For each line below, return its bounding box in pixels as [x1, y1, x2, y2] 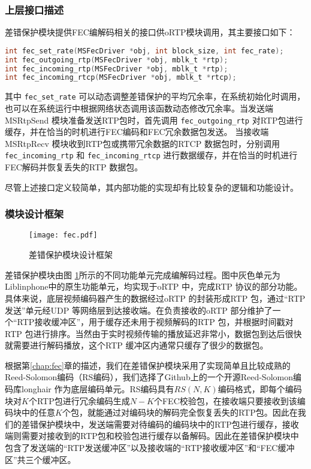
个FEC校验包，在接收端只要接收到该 [153, 394, 297, 407]
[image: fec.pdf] [29, 231, 98, 240]
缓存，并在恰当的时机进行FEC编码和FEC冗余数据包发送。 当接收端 [5, 125, 269, 138]
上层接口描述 [5, 2, 64, 17]
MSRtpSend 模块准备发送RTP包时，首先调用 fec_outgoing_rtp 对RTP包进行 [5, 113, 303, 126]
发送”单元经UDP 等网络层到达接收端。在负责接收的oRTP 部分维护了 [5, 303, 273, 316]
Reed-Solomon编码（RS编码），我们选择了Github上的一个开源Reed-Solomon [5, 371, 293, 383]
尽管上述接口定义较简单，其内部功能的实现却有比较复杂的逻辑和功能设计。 [5, 181, 298, 193]
